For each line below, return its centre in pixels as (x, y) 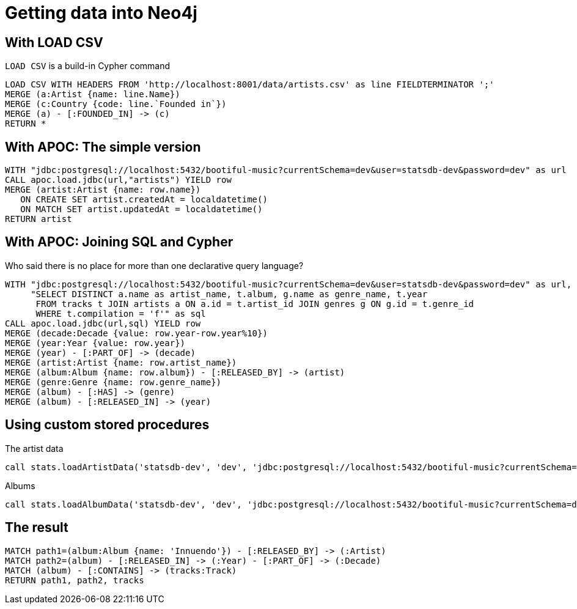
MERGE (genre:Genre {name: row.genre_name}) (113, 382)
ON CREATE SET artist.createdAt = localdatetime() (144, 200)
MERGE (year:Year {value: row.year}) (95, 343)
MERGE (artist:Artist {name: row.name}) (103, 190)
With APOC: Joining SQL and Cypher (119, 242)
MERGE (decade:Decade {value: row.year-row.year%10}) (136, 333)
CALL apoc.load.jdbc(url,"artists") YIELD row (118, 180)
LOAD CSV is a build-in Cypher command (88, 66)
